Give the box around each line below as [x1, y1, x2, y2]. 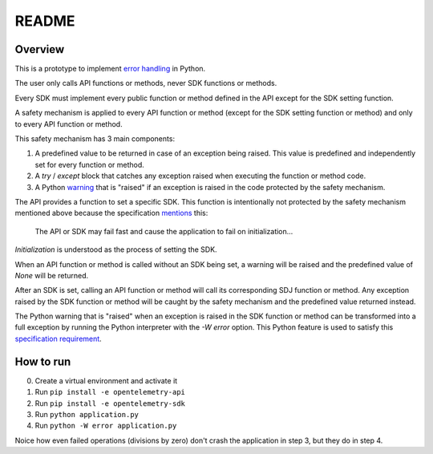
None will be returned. [14, 270, 89, 280]
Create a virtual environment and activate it [34, 375, 178, 385]
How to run [14, 355, 71, 368]
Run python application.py [34, 409, 140, 419]
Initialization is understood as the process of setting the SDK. [14, 245, 217, 254]
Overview [14, 43, 65, 56]
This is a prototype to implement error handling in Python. [14, 64, 206, 74]
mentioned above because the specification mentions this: [14, 209, 208, 218]
